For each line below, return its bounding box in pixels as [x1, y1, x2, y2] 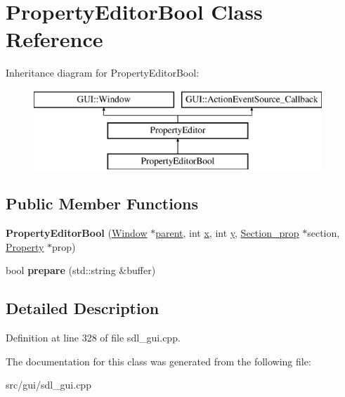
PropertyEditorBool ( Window [6, 226, 148, 240]
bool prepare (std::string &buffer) [6, 263, 156, 278]
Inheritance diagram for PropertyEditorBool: [6, 65, 200, 80]
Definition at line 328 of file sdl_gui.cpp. [6, 330, 181, 345]
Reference [6, 25, 103, 53]
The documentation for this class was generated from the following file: [6, 353, 311, 368]
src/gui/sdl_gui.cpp [6, 377, 91, 392]
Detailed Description [6, 297, 160, 319]
